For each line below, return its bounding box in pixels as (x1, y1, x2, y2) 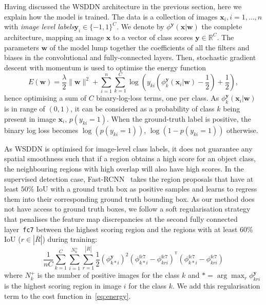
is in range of (4, 103, 45, 114)
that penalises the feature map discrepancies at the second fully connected (4, 214, 238, 224)
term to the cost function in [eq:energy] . (4, 290, 131, 301)
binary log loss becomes (4, 124, 79, 135)
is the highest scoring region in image (4, 280, 122, 291)
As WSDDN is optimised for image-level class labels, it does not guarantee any (4, 143, 253, 154)
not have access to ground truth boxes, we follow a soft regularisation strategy (4, 203, 251, 214)
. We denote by (117, 21, 164, 32)
